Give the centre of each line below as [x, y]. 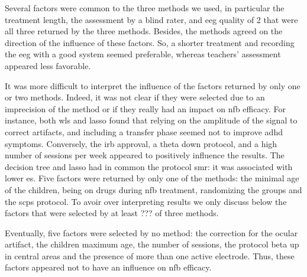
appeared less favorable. [48, 65]
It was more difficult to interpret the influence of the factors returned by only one [153, 85]
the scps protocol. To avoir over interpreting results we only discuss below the [146, 201]
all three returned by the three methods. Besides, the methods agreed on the [144, 31]
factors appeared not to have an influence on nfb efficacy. [108, 267]
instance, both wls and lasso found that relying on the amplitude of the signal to [151, 120]
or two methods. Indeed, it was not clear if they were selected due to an [135, 97]
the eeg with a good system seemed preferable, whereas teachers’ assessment [143, 54]
